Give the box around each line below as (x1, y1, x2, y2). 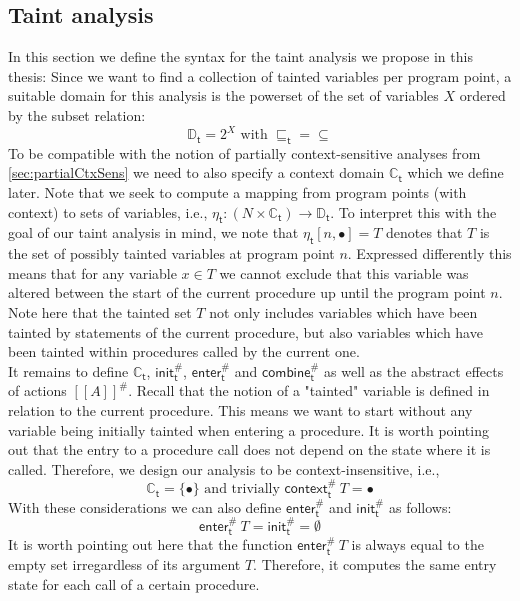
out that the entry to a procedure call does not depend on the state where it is (8, 439, 491, 460)
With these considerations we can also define (8, 496, 282, 517)
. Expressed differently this (347, 243, 512, 264)
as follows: (388, 496, 452, 517)
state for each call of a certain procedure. (8, 573, 260, 594)
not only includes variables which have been (209, 302, 478, 323)
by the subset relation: (8, 104, 146, 125)
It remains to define (8, 360, 129, 381)
